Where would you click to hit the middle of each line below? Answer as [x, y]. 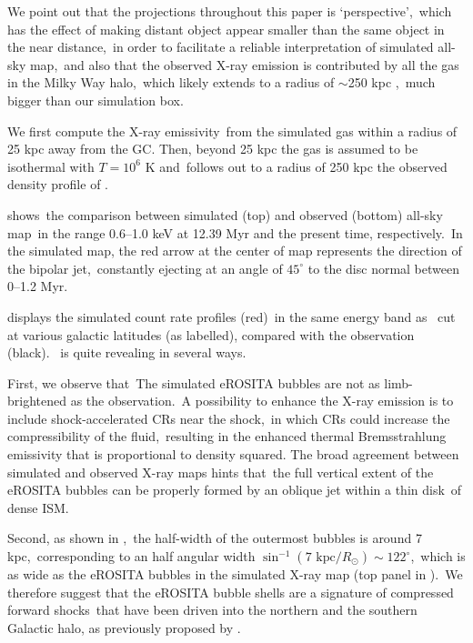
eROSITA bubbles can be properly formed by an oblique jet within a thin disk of [235, 490]
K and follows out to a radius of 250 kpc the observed [296, 166]
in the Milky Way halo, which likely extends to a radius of [171, 82]
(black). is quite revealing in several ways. [127, 352]
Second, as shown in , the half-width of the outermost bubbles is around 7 [215, 538]
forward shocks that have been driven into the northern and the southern [212, 610]
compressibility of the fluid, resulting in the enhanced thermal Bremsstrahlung [227, 436]
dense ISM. [38, 507]
